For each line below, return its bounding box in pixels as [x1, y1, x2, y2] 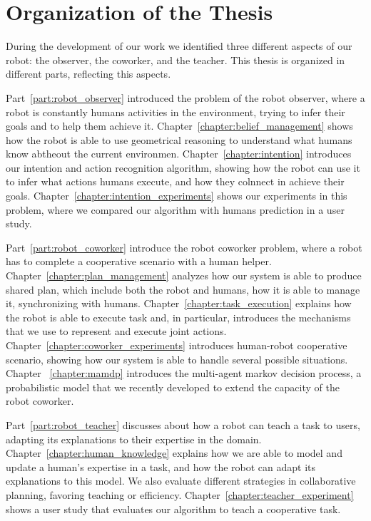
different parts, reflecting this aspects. [6, 66, 171, 81]
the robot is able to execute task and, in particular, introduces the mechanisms [6, 309, 351, 324]
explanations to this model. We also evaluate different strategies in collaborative [6, 473, 356, 488]
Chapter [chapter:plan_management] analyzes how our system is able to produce [6, 268, 362, 283]
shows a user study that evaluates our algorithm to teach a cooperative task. [6, 501, 341, 516]
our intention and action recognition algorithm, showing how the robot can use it [6, 160, 360, 175]
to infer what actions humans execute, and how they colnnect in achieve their [6, 174, 345, 189]
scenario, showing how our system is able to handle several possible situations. [6, 351, 348, 366]
